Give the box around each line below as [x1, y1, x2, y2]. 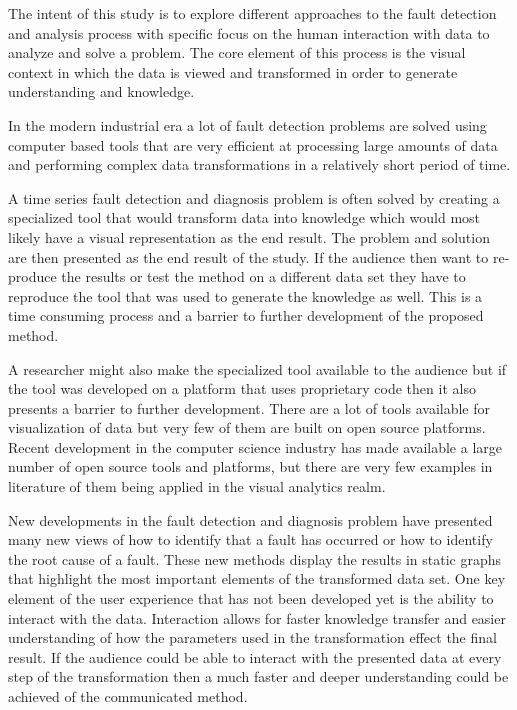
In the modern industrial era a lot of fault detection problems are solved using [8, 114, 487, 135]
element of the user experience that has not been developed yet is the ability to [8, 588, 494, 609]
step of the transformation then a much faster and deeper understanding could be [8, 666, 509, 687]
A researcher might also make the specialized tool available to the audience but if [8, 358, 507, 379]
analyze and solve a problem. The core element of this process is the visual [8, 42, 466, 63]
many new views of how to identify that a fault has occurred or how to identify [8, 529, 493, 550]
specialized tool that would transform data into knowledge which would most [8, 207, 481, 228]
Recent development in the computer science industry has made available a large [8, 436, 502, 457]
